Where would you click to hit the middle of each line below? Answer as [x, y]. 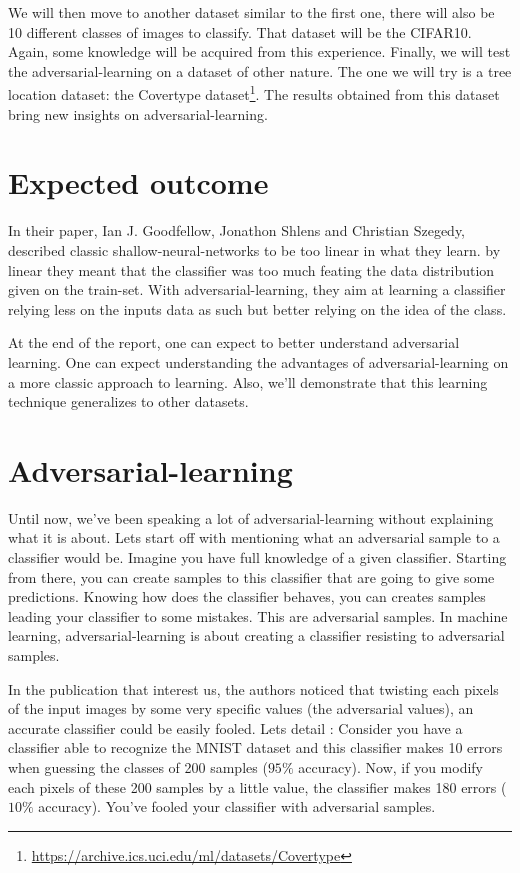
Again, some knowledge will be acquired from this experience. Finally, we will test [259, 51]
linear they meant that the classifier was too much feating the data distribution [251, 269]
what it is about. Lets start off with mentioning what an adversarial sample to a [254, 537]
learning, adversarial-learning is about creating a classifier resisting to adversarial [256, 635]
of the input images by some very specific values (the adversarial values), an [241, 708]
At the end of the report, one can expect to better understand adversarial [234, 342]
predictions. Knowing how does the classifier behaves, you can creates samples [247, 596]
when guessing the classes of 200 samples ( [138, 766]
